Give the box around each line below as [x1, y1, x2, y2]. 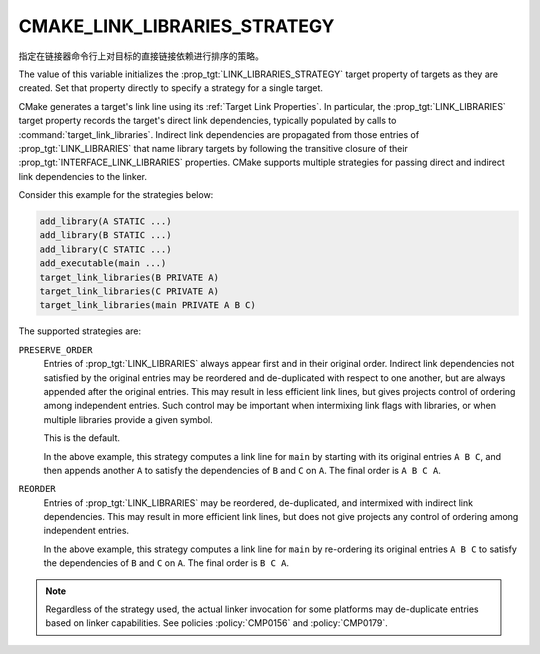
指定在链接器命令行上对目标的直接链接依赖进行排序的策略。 [18, 50, 264, 62]
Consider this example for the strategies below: [18, 189, 214, 201]
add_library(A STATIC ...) [39, 216, 172, 227]
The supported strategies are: [18, 325, 142, 337]
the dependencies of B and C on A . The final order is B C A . [43, 557, 290, 569]
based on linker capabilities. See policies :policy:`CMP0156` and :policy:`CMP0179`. [45, 617, 389, 629]
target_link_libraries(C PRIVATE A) [39, 286, 220, 297]
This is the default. [43, 432, 120, 444]
